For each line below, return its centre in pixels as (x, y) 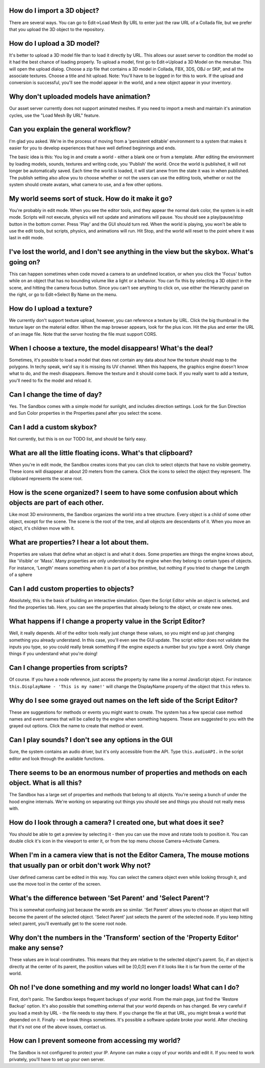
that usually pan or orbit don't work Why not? (80, 865)
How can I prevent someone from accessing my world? (95, 1041)
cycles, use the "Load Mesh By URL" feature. (54, 115)
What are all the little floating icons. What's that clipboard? (101, 453)
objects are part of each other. (56, 503)
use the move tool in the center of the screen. (55, 884)
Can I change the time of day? (56, 394)
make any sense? (36, 948)
